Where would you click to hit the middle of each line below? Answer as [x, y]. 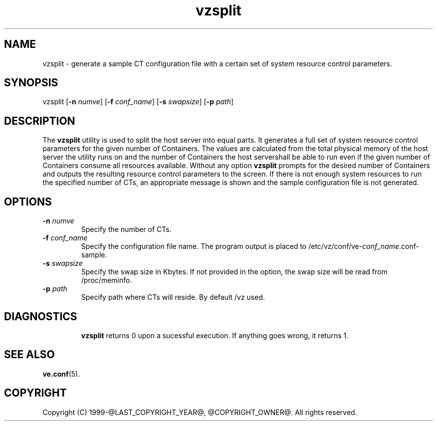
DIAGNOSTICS [41, 316]
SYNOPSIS [31, 83]
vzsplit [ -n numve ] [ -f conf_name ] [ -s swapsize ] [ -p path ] [138, 102]
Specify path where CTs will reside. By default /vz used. [173, 297]
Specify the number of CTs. [126, 229]
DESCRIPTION [40, 121]
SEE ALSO [29, 355]
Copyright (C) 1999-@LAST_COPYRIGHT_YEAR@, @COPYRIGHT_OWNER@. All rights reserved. [200, 412]
